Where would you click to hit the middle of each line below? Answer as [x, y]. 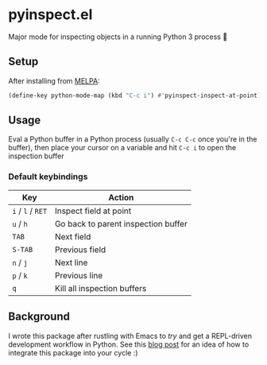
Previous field [80, 250]
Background [39, 317]
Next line [71, 262]
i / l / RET [30, 211]
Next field [73, 236]
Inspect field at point [93, 211]
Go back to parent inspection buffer [121, 223]
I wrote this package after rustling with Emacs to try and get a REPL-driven [130, 336]
